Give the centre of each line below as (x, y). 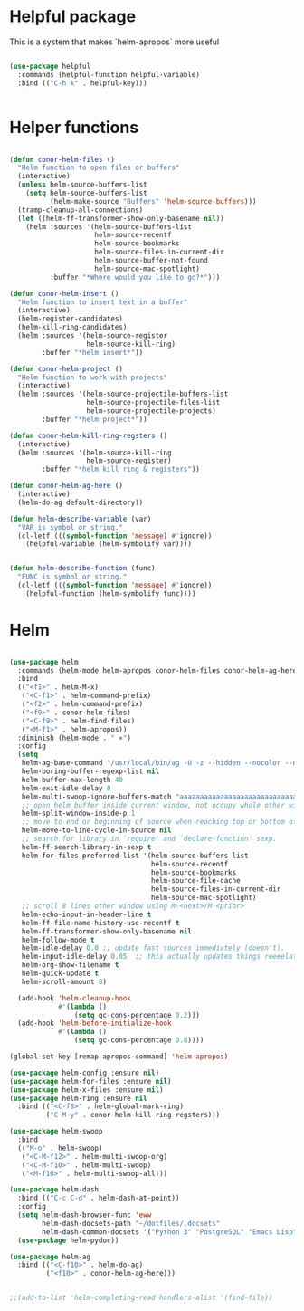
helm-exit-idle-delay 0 (66, 788)
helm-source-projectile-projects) (152, 411)
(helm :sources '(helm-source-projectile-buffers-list (123, 394)
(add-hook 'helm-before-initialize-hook (95, 1024)
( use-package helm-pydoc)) (68, 1240)
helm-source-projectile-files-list (153, 403)
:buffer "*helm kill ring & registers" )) (121, 469)
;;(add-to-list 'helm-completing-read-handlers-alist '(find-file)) (141, 1298)
